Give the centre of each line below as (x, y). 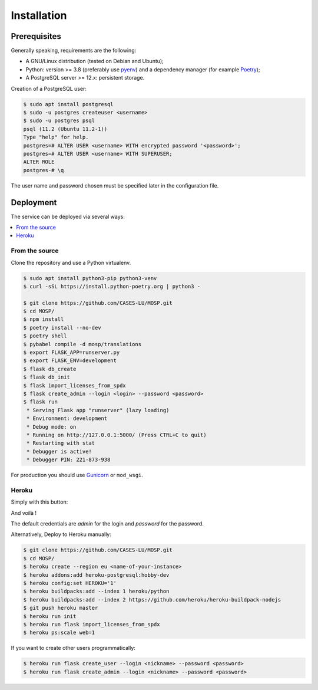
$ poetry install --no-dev (62, 328)
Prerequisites (36, 36)
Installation (39, 15)
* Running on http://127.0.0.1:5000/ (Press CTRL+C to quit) (117, 435)
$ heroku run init (50, 616)
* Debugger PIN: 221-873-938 (69, 460)
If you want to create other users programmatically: (73, 648)
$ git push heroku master (61, 608)
